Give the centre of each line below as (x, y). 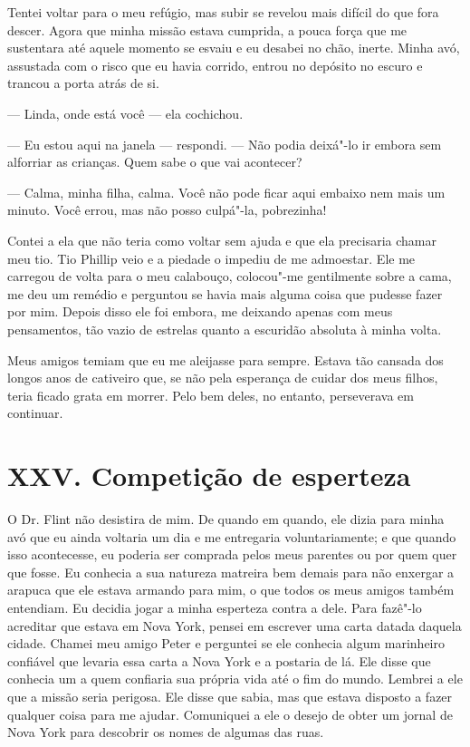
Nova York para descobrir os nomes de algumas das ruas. (166, 732)
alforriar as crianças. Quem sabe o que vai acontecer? (155, 162)
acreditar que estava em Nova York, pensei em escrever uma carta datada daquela (235, 625)
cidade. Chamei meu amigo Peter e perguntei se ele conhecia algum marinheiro (226, 643)
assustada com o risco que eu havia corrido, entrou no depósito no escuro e (215, 65)
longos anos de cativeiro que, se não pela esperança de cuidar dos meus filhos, (223, 378)
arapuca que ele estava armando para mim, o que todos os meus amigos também (231, 590)
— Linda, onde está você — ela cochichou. (125, 113)
